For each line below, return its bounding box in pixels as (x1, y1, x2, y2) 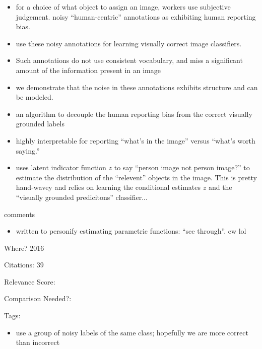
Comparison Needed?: (4, 293, 72, 304)
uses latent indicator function (16, 162, 106, 173)
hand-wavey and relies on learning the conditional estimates (16, 182, 201, 192)
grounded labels (16, 118, 64, 129)
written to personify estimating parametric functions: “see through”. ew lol (16, 226, 246, 236)
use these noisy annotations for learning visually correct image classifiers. (16, 38, 242, 48)
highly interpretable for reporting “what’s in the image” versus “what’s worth (16, 135, 255, 146)
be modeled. (16, 92, 53, 102)
